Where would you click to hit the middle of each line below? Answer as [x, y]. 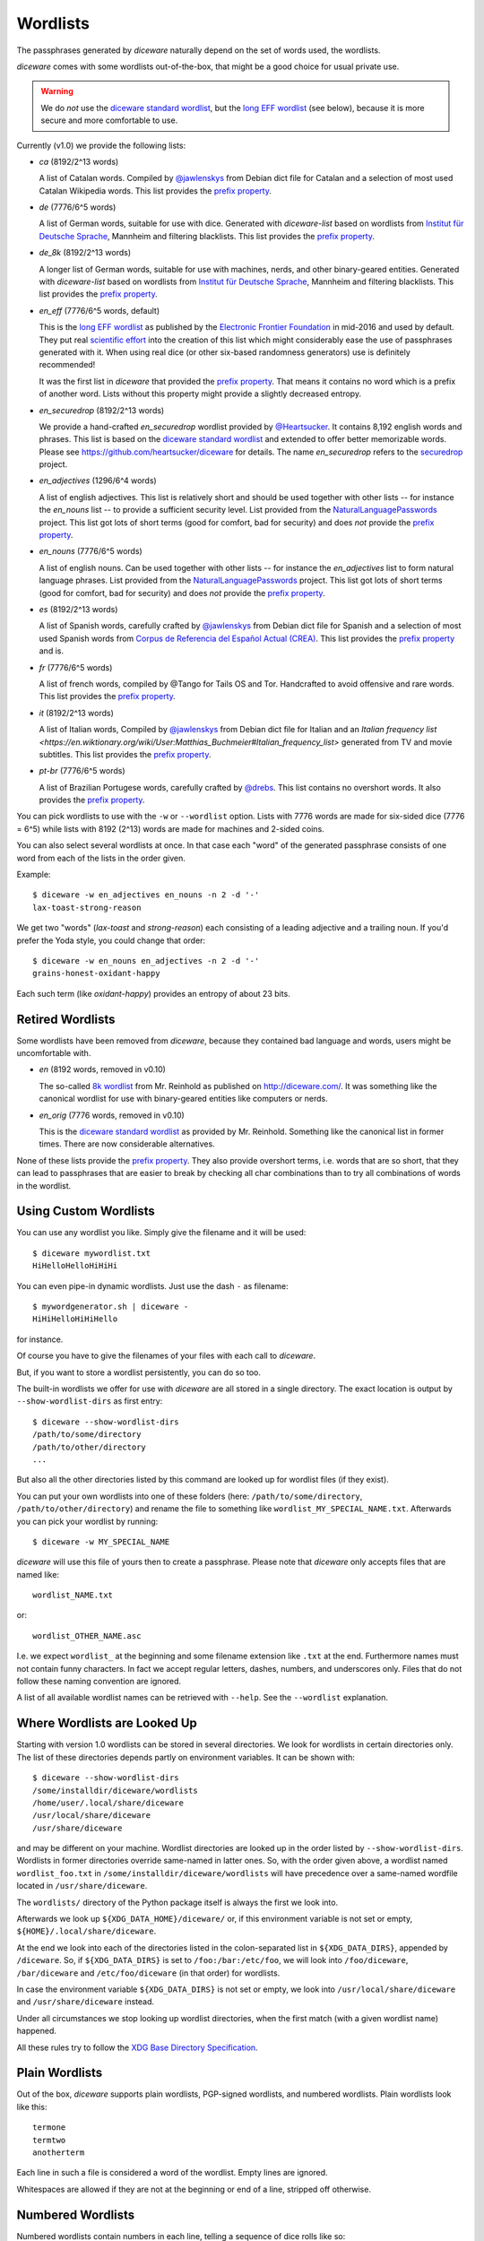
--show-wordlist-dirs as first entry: [90, 1401]
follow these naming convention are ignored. [99, 1682]
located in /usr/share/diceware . [82, 1886]
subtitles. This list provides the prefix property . [125, 754]
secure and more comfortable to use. [109, 120]
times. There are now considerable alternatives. [127, 1144]
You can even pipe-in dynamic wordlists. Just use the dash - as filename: [152, 1285]
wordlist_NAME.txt [73, 1595]
